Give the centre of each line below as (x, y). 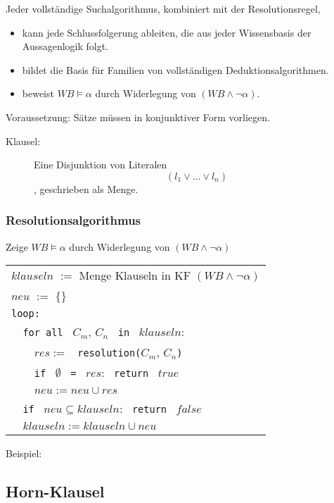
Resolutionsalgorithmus (73, 220)
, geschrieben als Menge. (86, 188)
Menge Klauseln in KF (135, 275)
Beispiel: (24, 453)
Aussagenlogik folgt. (65, 46)
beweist (38, 93)
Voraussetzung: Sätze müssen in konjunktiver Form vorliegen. (138, 117)
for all (43, 333)
